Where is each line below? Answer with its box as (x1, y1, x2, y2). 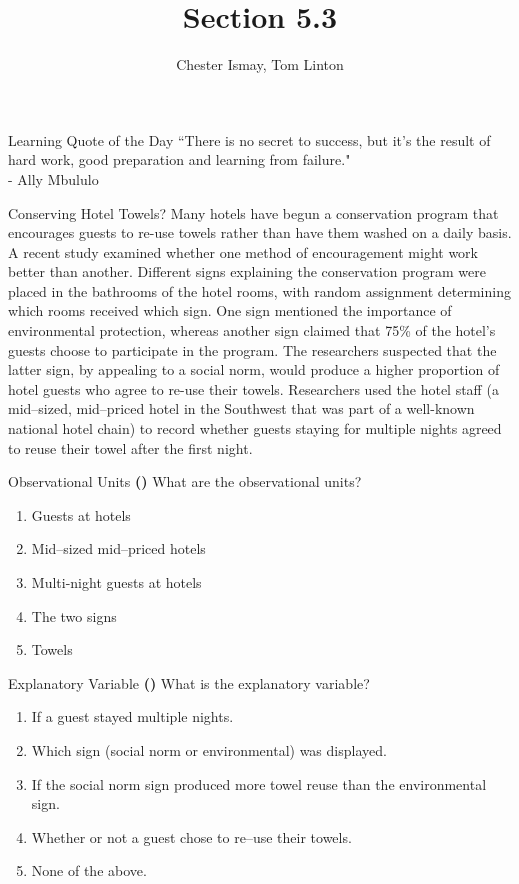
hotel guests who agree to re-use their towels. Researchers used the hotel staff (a (8, 378, 499, 399)
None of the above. (31, 860, 147, 881)
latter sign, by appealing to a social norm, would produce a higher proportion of (8, 359, 500, 380)
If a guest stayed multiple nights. (31, 706, 234, 727)
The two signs (31, 605, 117, 626)
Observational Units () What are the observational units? (8, 471, 362, 492)
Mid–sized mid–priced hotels (31, 538, 206, 559)
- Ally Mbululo (8, 168, 99, 189)
